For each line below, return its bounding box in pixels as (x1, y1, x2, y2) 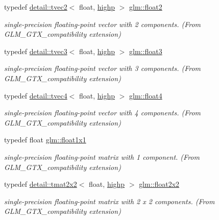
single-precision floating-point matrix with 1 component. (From (4, 151, 200, 162)
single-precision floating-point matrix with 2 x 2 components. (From (4, 195, 215, 206)
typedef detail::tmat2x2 (4, 179, 77, 189)
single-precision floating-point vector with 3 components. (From (4, 63, 201, 74)
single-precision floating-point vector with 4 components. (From (4, 107, 201, 118)
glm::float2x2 (139, 179, 180, 189)
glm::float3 (129, 45, 162, 56)
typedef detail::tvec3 (4, 45, 67, 56)
